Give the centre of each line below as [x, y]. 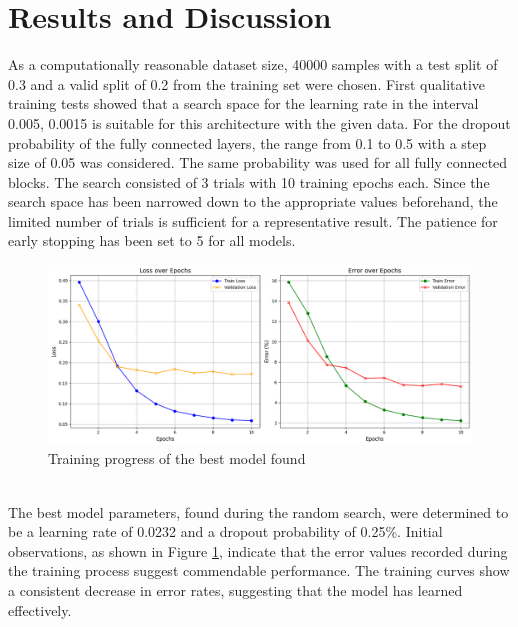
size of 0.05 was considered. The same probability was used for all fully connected [258, 162]
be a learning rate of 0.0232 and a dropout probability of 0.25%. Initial [225, 531]
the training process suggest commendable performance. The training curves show [259, 570]
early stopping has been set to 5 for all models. [152, 240]
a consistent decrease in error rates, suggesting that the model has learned [235, 589]
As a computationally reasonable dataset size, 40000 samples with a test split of [253, 64]
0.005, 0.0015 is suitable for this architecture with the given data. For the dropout [259, 122]
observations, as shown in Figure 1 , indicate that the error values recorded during [258, 550]
